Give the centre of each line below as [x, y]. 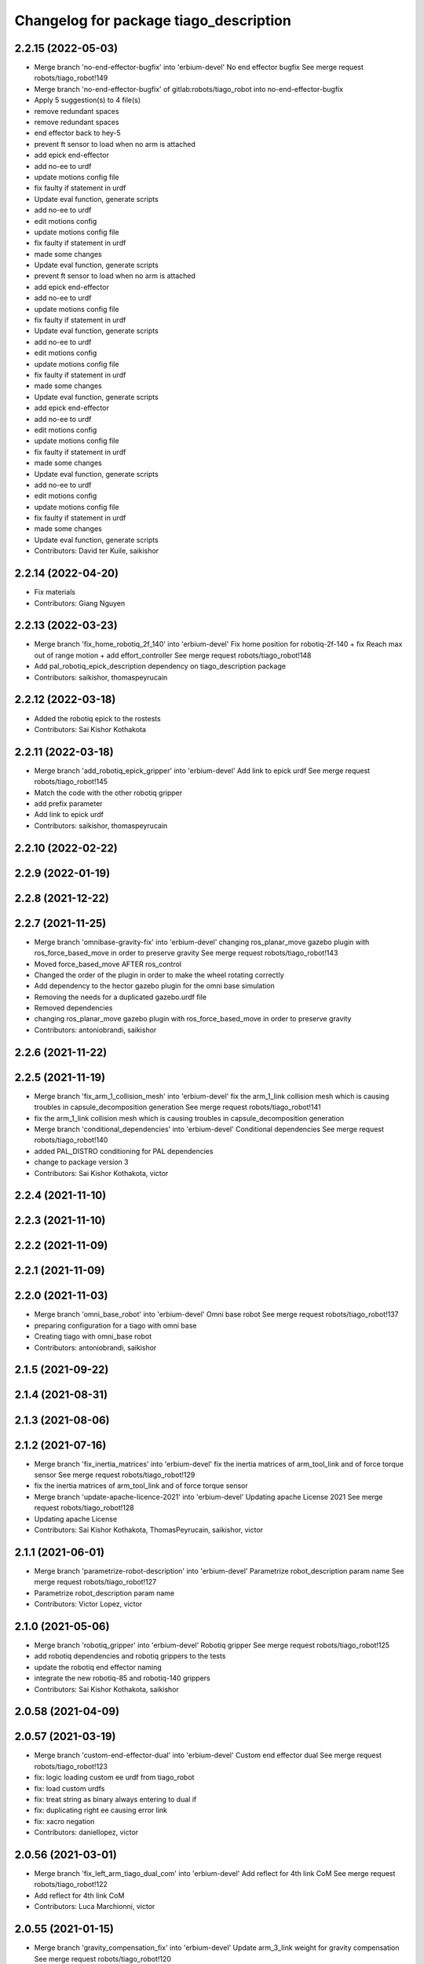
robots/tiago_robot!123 [71, 1766]
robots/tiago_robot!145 [71, 782]
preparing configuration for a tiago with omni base [115, 1325]
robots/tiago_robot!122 [71, 1885]
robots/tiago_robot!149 [71, 78]
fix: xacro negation [64, 1821]
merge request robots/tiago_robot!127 [95, 1582]
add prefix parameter [68, 804]
